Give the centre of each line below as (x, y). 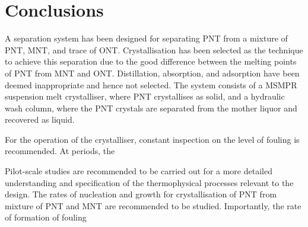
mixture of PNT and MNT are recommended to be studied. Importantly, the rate (153, 205)
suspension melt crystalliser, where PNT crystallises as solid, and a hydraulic (145, 96)
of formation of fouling (46, 217)
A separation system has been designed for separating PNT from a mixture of (146, 38)
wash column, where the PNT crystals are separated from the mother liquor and (151, 108)
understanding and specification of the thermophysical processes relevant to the (149, 182)
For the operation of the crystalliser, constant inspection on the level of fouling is (152, 139)
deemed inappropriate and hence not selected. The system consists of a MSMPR (151, 84)
